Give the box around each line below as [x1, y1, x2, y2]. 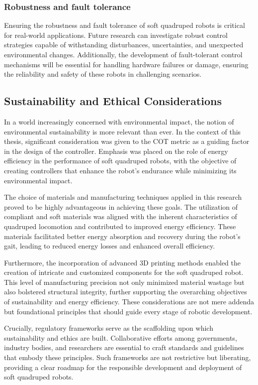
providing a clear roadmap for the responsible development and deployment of [4, 362, 242, 372]
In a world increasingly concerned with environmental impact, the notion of [4, 116, 234, 127]
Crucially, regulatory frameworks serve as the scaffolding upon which [4, 323, 213, 333]
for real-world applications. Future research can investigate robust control [4, 29, 228, 40]
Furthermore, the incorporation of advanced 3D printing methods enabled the [4, 257, 241, 267]
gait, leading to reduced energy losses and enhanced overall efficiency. [4, 241, 215, 251]
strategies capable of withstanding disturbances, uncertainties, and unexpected [4, 39, 244, 50]
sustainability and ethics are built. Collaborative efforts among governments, [4, 332, 237, 343]
